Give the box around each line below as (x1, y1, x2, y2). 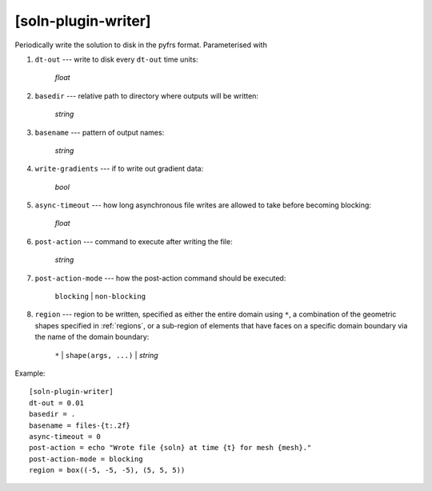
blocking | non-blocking (54, 292, 146, 301)
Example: (14, 368, 46, 378)
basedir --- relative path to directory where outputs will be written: (34, 91, 259, 100)
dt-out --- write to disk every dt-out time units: (34, 54, 198, 64)
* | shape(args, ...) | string (54, 350, 159, 360)
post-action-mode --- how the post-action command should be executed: (34, 273, 286, 283)
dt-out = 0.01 (29, 398, 84, 408)
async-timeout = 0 (29, 432, 102, 441)
